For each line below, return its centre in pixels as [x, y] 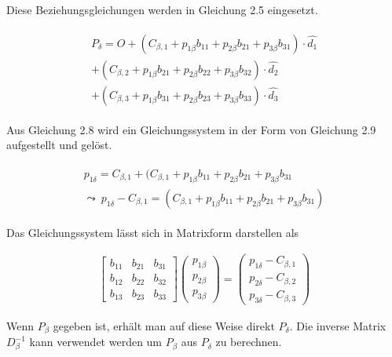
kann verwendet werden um [96, 342]
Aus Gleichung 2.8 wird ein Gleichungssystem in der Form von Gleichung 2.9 [191, 129]
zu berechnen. [249, 342]
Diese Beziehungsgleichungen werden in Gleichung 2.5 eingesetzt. [162, 9]
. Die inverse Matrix [338, 325]
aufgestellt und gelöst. [59, 145]
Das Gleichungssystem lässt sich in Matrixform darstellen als [153, 232]
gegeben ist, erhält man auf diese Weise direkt [164, 325]
